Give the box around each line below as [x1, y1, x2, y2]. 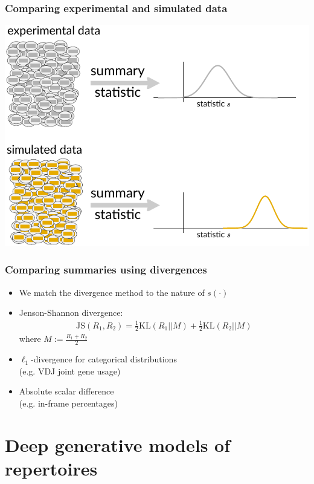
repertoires [5, 456, 98, 480]
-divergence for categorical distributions [31, 353, 177, 365]
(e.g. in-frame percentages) [19, 396, 118, 409]
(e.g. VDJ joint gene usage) [19, 364, 121, 377]
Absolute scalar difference [19, 385, 114, 397]
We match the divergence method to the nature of [19, 286, 205, 298]
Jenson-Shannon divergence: [19, 306, 123, 319]
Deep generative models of [5, 432, 231, 457]
